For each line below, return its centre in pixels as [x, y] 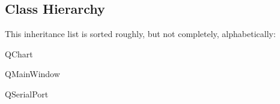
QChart [19, 53]
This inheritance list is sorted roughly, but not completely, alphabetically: [140, 34]
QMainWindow [32, 74]
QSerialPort [27, 94]
